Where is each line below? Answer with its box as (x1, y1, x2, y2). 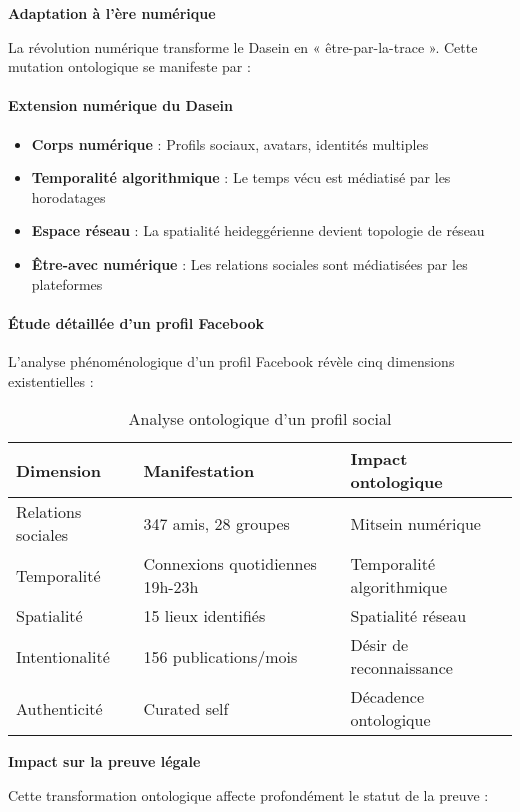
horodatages (31, 186, 106, 207)
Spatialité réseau (350, 604, 467, 628)
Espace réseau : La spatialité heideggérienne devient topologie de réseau (31, 220, 485, 241)
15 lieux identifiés (143, 604, 266, 628)
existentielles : (8, 370, 94, 391)
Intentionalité (16, 644, 110, 668)
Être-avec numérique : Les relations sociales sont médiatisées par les (31, 253, 468, 274)
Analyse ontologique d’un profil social (128, 407, 392, 431)
